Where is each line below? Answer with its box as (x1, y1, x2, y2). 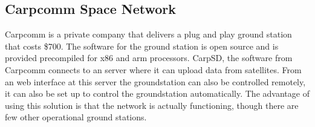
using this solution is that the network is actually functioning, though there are (5, 99, 299, 111)
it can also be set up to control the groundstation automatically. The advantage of (5, 87, 310, 100)
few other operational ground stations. (5, 111, 147, 123)
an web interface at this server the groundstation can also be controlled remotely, (5, 75, 306, 88)
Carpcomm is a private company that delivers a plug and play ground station (5, 28, 292, 41)
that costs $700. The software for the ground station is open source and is (5, 39, 279, 52)
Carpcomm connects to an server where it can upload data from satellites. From (5, 63, 302, 76)
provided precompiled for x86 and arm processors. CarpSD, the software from (5, 51, 293, 64)
